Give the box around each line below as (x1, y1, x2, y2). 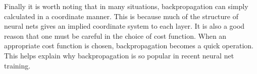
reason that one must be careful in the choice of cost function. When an (4, 30, 227, 41)
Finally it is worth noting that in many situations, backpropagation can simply (4, 1, 248, 11)
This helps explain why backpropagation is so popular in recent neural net (4, 50, 234, 60)
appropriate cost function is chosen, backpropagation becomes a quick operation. (4, 40, 253, 51)
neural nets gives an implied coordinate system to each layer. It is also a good (4, 21, 245, 31)
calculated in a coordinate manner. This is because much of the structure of (4, 11, 239, 21)
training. (4, 60, 31, 70)
